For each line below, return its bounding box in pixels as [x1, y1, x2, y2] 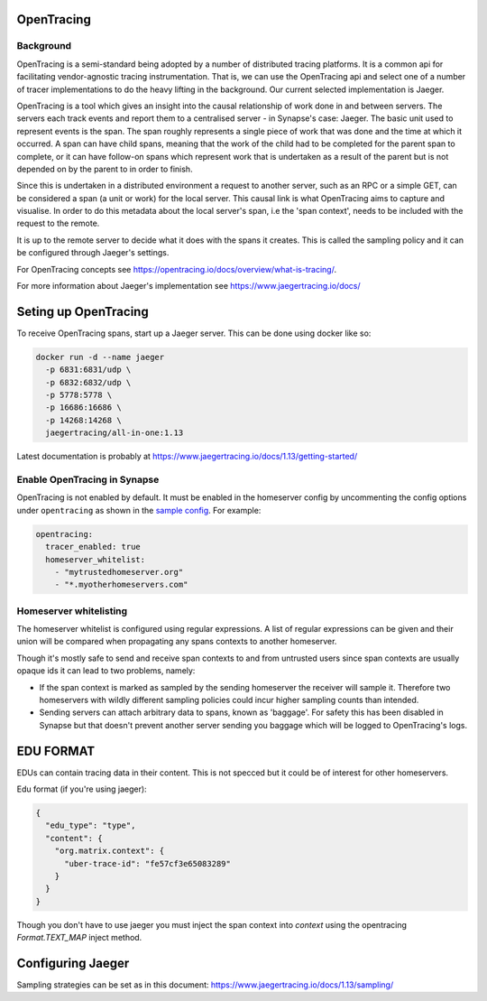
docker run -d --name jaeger [35, 352, 165, 362]
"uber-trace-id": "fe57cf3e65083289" [64, 858, 232, 868]
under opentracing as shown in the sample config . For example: [16, 505, 262, 515]
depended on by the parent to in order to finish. [16, 163, 193, 174]
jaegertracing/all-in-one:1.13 [45, 428, 184, 438]
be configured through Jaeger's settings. [16, 247, 170, 258]
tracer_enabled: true [45, 542, 142, 552]
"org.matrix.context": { [54, 846, 165, 857]
